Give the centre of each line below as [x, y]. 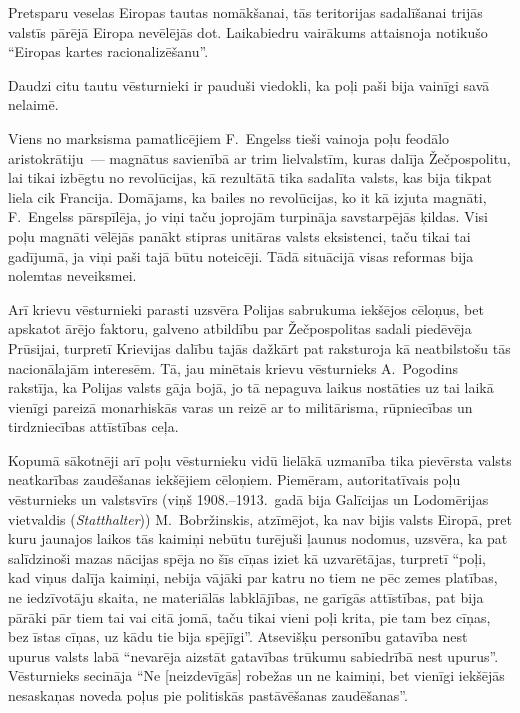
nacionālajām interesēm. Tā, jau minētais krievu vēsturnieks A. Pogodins [233, 367]
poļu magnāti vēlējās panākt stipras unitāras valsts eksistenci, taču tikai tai [239, 235]
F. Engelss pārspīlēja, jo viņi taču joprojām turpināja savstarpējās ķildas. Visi [248, 216]
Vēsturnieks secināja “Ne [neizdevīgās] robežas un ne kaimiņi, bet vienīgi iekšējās [256, 675]
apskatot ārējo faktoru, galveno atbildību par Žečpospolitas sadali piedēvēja [240, 328]
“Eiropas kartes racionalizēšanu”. [108, 51]
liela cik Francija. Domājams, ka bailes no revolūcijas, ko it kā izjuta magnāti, [247, 196]
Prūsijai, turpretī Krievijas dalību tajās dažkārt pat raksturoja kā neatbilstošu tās [259, 347]
